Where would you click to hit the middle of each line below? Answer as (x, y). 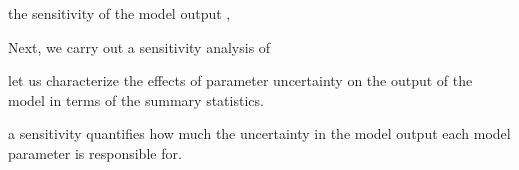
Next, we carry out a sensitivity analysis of (139, 46)
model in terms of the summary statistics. (136, 99)
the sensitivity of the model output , (119, 13)
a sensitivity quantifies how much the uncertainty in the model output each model (259, 133)
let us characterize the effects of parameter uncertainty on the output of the (240, 80)
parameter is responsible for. (95, 152)
